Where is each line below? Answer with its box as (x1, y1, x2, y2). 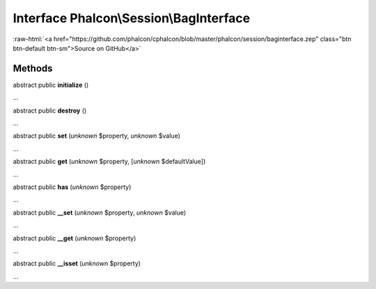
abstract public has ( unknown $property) (13, 183, 132, 191)
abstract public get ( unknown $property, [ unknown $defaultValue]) (13, 157, 206, 166)
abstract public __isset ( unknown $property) (13, 259, 141, 267)
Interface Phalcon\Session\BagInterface (13, 10, 251, 26)
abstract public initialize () (13, 81, 89, 89)
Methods (13, 63, 53, 74)
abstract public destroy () (13, 106, 87, 115)
